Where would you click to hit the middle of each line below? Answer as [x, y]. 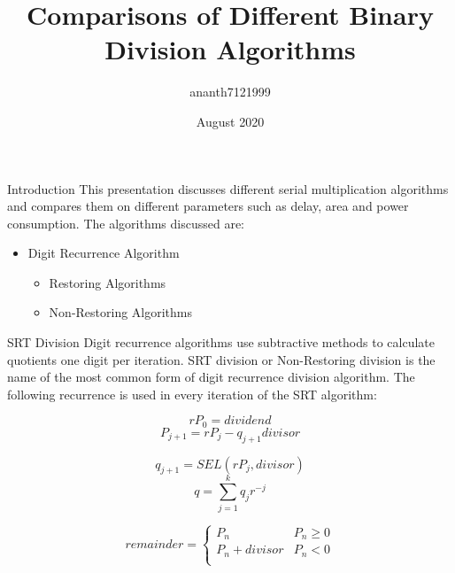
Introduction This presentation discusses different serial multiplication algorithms [228, 188]
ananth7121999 [230, 92]
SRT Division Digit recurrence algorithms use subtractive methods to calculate [221, 342]
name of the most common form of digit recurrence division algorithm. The [211, 377]
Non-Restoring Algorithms [121, 312]
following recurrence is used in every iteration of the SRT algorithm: [192, 394]
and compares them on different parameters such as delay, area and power [208, 206]
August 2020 [230, 121]
